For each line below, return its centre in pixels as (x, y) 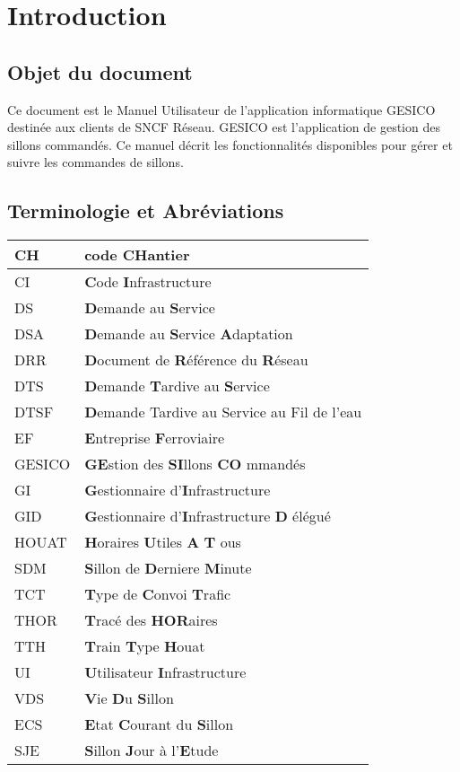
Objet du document (100, 71)
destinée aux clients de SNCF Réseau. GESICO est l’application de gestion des (224, 127)
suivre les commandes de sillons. (95, 162)
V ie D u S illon (129, 698)
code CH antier (137, 255)
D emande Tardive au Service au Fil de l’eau (223, 412)
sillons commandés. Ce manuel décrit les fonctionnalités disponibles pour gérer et (230, 144)
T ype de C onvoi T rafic (158, 594)
